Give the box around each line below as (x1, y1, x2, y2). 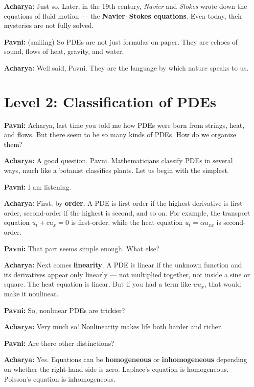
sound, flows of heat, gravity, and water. (4, 46, 124, 56)
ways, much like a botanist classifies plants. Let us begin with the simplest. (4, 165, 229, 175)
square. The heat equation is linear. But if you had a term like (4, 279, 191, 289)
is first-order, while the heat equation (71, 217, 183, 227)
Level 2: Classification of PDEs (4, 91, 216, 111)
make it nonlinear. (4, 289, 59, 298)
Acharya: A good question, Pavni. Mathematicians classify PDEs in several (4, 155, 233, 166)
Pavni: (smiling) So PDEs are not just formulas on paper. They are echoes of (4, 36, 238, 47)
